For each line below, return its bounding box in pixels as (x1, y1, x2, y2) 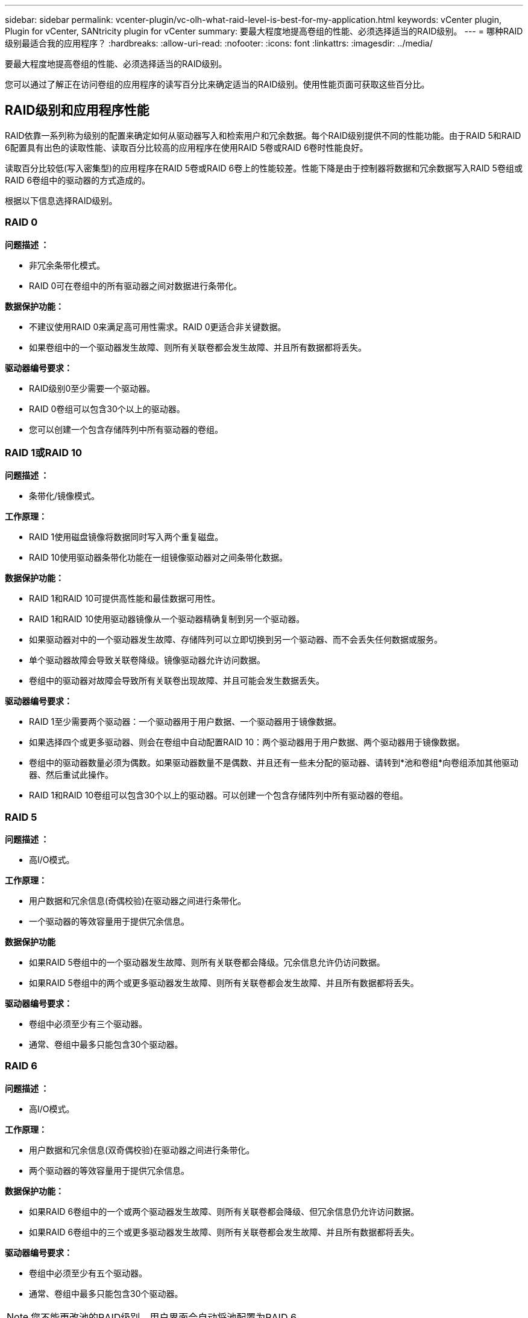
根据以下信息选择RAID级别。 (5, 195, 118, 206)
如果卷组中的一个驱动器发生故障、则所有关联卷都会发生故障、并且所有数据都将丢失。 (29, 342, 366, 352)
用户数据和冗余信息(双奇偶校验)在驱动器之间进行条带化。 (29, 1144, 255, 1155)
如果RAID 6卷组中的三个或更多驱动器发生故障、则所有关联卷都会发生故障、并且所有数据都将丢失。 (29, 1226, 420, 1237)
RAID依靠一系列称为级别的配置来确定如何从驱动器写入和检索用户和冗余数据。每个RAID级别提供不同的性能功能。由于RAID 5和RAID (5, 130, 521, 141)
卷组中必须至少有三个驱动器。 (29, 1019, 147, 1030)
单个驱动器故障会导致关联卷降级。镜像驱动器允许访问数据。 (29, 655, 265, 666)
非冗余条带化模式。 (29, 259, 105, 270)
